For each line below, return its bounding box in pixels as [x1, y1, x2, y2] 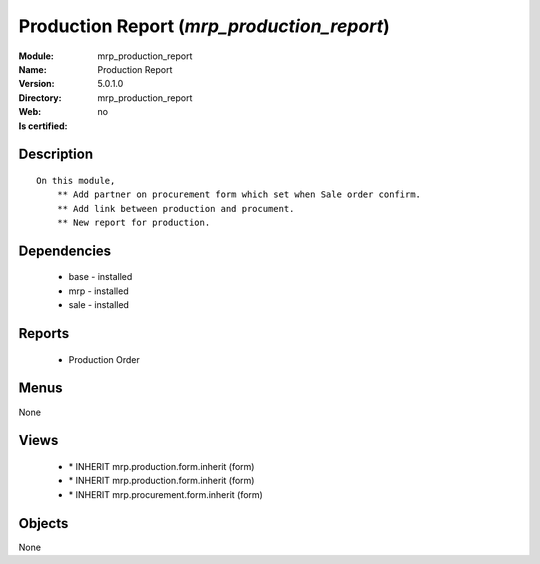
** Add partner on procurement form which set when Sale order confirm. [56, 189, 422, 200]
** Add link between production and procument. [56, 203, 295, 214]
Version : [18, 78, 55, 90]
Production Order [68, 353, 140, 365]
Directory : [18, 91, 62, 104]
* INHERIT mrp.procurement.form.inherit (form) [68, 488, 264, 500]
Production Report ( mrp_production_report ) [18, 15, 390, 37]
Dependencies [18, 242, 112, 259]
